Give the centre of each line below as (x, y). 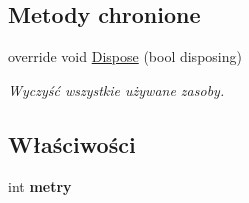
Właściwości (72, 143)
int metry (40, 185)
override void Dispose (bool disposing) (125, 56)
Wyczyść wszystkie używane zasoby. (116, 89)
